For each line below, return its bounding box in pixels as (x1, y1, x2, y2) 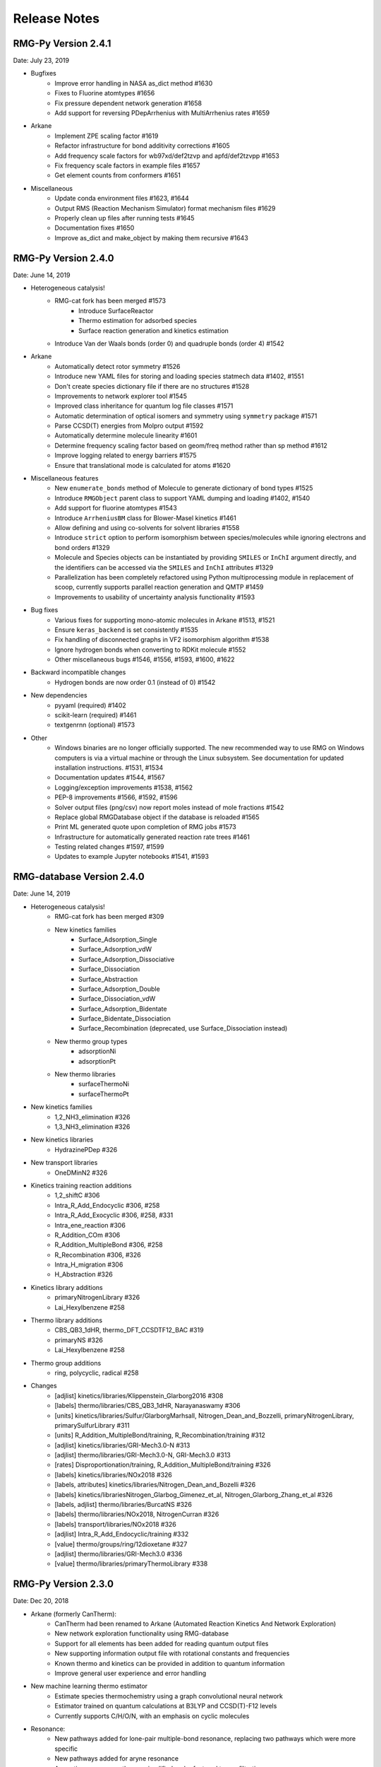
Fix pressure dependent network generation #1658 (54, 99, 202, 107)
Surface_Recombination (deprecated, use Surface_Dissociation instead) (78, 1024, 288, 1033)
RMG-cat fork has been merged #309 (54, 912, 164, 921)
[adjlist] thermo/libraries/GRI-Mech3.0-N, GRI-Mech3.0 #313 (54, 1451, 231, 1460)
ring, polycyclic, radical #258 (54, 1368, 139, 1377)
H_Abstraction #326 (54, 1270, 113, 1279)
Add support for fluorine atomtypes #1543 (54, 504, 178, 512)
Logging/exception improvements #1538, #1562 (54, 783, 193, 792)
